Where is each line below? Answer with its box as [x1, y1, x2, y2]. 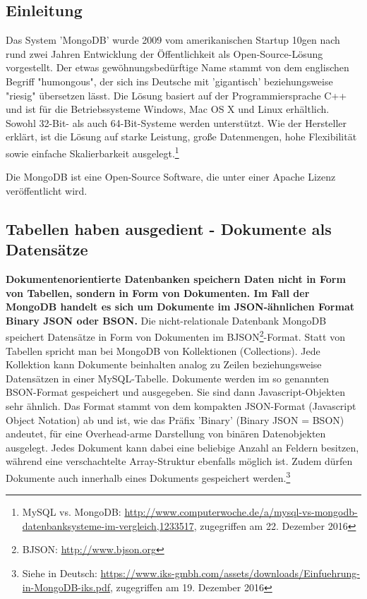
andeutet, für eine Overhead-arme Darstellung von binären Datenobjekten [6, 426, 326, 441]
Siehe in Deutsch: [22, 565, 97, 580]
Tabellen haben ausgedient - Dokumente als [6, 217, 332, 239]
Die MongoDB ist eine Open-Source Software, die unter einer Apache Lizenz [6, 169, 336, 184]
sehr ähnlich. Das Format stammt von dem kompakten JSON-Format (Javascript [6, 398, 356, 413]
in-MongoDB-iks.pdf [22, 579, 110, 594]
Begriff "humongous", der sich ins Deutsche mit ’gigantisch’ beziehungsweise [6, 73, 333, 88]
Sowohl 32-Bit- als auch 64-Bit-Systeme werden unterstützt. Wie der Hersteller [6, 115, 347, 130]
